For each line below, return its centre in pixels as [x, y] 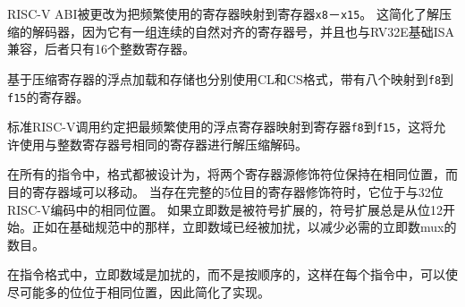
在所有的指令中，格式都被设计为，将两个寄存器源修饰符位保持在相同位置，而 [232, 174]
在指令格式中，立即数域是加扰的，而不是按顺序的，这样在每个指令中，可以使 [232, 274]
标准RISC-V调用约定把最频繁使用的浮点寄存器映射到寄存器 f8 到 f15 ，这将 [220, 127]
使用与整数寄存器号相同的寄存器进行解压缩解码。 [163, 144]
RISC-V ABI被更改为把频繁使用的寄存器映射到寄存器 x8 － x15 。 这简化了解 [224, 13]
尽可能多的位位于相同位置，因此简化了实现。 [139, 291]
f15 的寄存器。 [48, 96]
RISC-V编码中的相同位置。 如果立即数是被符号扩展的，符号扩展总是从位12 [225, 209]
